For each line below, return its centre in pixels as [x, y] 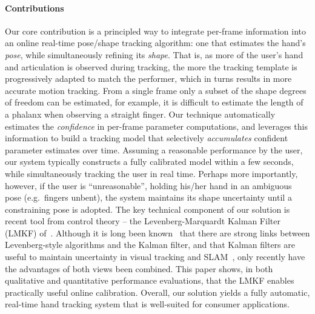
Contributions [35, 8]
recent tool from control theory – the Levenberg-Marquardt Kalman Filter [143, 221]
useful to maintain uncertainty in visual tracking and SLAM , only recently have [155, 257]
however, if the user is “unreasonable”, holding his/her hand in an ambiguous [148, 185]
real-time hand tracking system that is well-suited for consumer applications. [147, 304]
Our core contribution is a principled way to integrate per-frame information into [156, 31]
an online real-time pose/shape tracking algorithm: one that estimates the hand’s [155, 43]
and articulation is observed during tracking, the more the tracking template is [151, 66]
